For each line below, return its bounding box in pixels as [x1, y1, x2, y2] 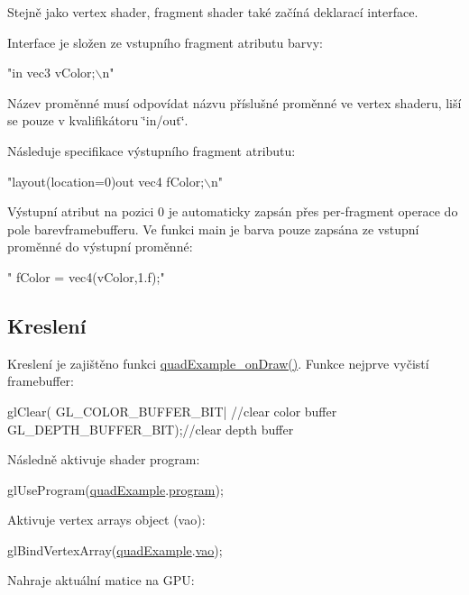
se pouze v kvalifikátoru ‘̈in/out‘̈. [7, 111, 189, 130]
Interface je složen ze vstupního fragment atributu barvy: [7, 32, 323, 51]
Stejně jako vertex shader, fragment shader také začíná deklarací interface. [7, 3, 418, 21]
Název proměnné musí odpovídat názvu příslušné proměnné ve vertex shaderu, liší [7, 93, 462, 112]
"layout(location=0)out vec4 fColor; [7, 171, 205, 190]
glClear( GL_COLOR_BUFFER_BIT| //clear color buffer [7, 401, 337, 420]
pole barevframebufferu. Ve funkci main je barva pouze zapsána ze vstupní [7, 219, 419, 238]
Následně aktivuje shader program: [7, 450, 200, 469]
